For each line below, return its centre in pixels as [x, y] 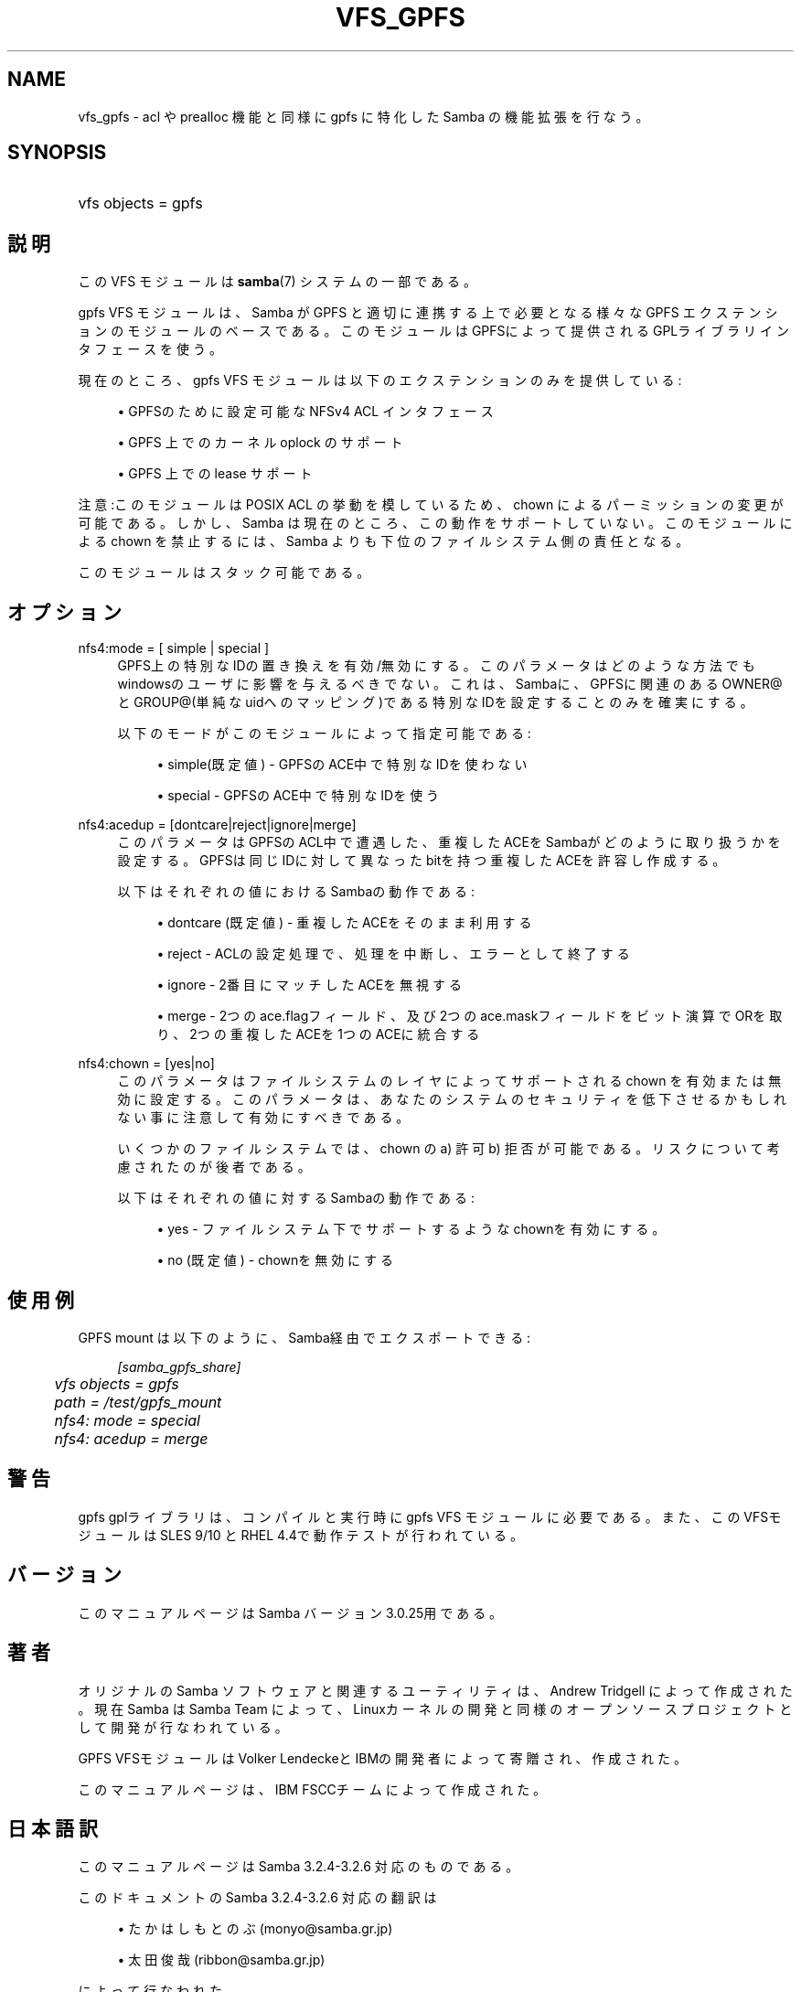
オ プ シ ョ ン [64, 612]
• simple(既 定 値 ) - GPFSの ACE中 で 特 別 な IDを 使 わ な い [342, 765]
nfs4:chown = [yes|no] [146, 1064]
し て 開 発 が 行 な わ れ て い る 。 [183, 1727]
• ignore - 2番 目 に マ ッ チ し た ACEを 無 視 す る [309, 985]
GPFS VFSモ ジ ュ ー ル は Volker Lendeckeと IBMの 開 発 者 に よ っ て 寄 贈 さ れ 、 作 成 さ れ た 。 [382, 1758]
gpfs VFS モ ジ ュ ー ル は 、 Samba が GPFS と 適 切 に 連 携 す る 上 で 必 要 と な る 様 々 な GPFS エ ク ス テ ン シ [428, 313]
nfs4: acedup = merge [131, 1438]
